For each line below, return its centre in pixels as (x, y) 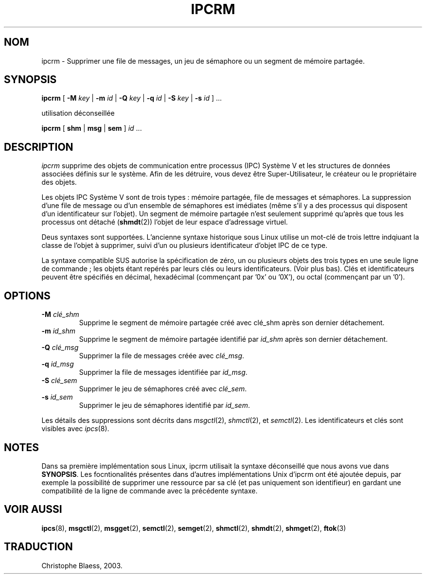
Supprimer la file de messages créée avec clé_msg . (162, 356)
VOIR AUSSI (33, 509)
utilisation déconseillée (78, 113)
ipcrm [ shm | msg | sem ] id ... (92, 128)
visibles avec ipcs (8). (75, 429)
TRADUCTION (38, 547)
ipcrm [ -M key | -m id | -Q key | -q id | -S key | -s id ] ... (132, 98)
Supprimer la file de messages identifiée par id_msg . (163, 372)
